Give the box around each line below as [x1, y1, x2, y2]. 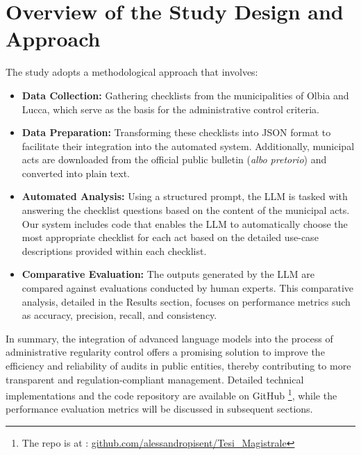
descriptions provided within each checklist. [22, 243, 207, 258]
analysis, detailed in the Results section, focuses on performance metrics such [22, 294, 351, 308]
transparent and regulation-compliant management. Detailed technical [6, 372, 304, 386]
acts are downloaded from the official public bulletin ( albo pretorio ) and [22, 152, 327, 167]
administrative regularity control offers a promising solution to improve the [6, 345, 325, 359]
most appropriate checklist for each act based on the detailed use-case [22, 230, 319, 245]
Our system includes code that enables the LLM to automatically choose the [22, 216, 348, 231]
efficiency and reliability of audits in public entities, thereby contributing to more [6, 358, 351, 372]
